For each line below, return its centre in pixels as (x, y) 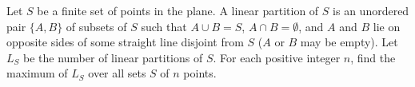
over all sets (117, 73)
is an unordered (371, 10)
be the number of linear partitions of (113, 57)
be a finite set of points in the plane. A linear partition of (178, 10)
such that (164, 26)
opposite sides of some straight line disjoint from (125, 42)
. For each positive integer (277, 57)
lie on (387, 26)
